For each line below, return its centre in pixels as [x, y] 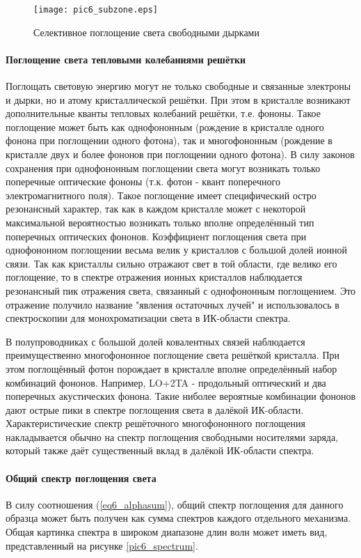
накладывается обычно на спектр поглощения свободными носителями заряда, [172, 436]
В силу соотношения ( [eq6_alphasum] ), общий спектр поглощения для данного [175, 504]
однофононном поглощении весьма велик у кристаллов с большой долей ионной [177, 250]
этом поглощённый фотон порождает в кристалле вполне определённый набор [171, 368]
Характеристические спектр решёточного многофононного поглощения [155, 423]
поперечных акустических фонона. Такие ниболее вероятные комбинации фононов [181, 396]
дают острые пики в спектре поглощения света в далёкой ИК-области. [155, 409]
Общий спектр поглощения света [81, 478]
